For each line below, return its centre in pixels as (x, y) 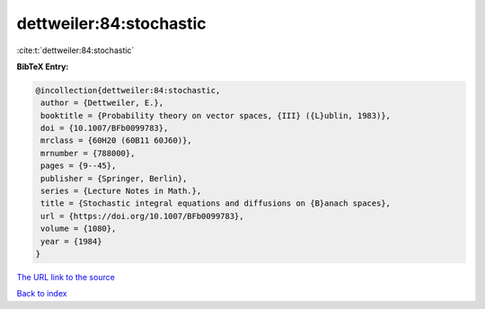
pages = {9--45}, (79, 166)
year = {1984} (71, 241)
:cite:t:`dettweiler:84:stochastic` (75, 50)
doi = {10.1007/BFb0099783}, (105, 128)
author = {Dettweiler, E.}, (102, 103)
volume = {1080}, (79, 229)
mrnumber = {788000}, (88, 153)
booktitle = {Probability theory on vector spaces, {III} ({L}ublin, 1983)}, (216, 115)
